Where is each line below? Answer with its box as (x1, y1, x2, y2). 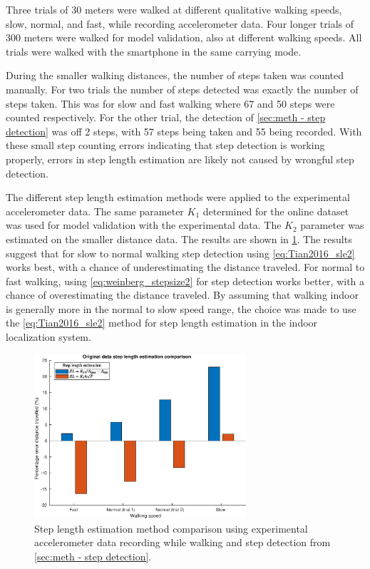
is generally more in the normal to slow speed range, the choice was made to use (6, 301, 356, 316)
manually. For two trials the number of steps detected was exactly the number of (6, 81, 359, 96)
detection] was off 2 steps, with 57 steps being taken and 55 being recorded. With (6, 123, 362, 138)
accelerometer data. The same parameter (6, 203, 184, 218)
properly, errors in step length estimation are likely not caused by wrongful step (6, 151, 354, 166)
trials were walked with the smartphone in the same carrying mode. (6, 43, 302, 58)
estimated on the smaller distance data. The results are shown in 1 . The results (6, 231, 352, 246)
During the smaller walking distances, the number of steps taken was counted (6, 68, 344, 83)
